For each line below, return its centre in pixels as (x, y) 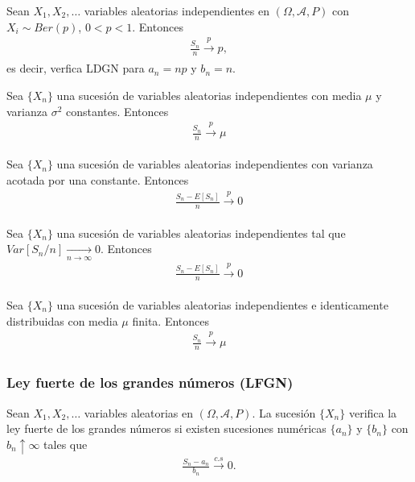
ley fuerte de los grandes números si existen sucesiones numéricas (166, 428)
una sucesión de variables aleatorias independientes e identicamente (222, 305)
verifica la (373, 412)
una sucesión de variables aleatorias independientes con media (209, 95)
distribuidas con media (62, 320)
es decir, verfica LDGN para (76, 68)
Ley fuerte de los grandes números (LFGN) (150, 382)
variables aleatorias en (139, 412)
